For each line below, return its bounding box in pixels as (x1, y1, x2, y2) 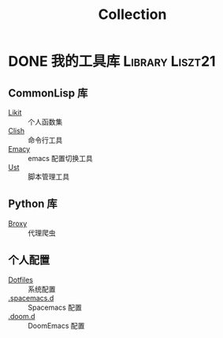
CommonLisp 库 (8, 86, 88, 100)
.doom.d (8, 311, 35, 321)
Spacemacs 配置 (28, 302, 83, 312)
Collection (98, 6, 167, 24)
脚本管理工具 (28, 172, 69, 181)
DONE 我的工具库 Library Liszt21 (8, 53, 216, 70)
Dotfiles (8, 275, 34, 284)
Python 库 (8, 197, 58, 211)
